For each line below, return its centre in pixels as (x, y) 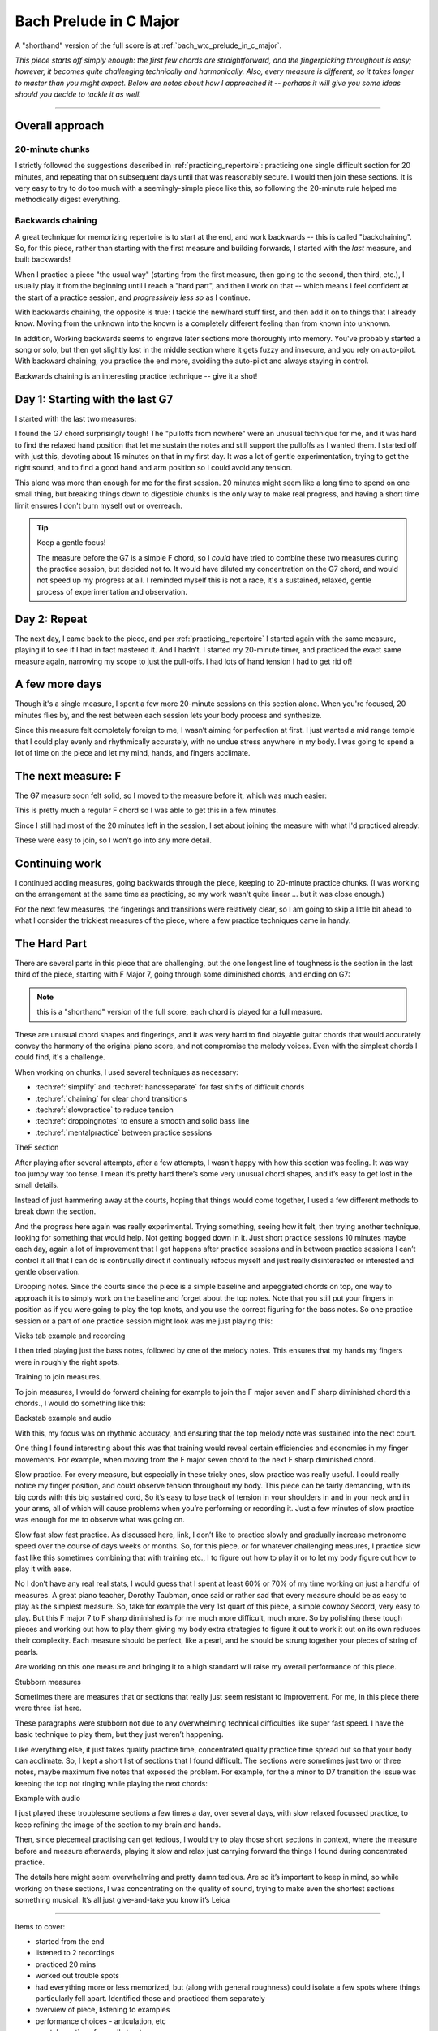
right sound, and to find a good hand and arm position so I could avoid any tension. (154, 468)
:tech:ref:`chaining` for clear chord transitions (111, 1098)
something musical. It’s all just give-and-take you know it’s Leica (122, 1900)
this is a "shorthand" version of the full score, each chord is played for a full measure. (180, 1012)
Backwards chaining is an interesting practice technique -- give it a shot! (136, 376)
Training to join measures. (58, 1377)
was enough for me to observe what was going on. (100, 1520)
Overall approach (60, 126)
